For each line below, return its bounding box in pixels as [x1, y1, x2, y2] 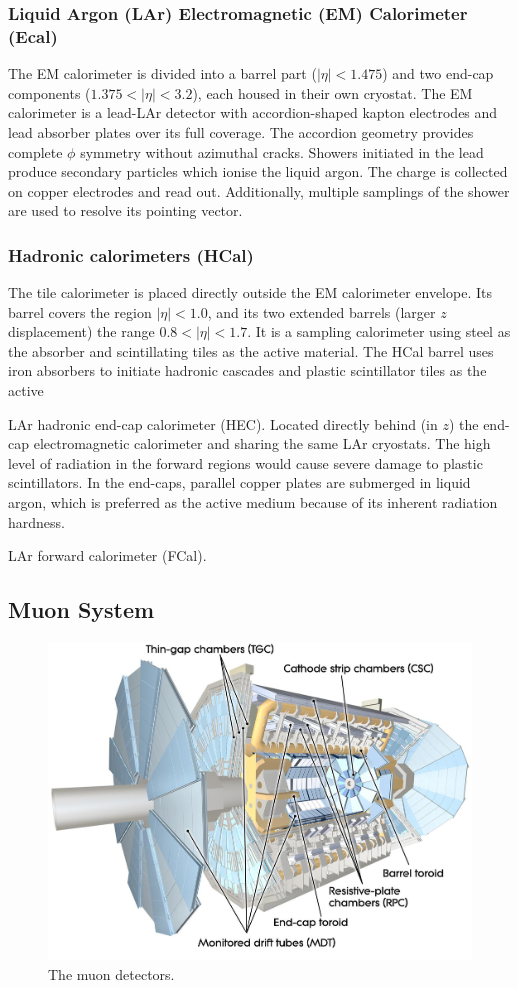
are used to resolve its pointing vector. [8, 200, 243, 221]
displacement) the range [8, 321, 155, 342]
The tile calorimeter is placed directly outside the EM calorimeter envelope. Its [8, 282, 492, 303]
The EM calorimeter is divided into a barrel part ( [8, 63, 317, 84]
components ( [8, 82, 91, 103]
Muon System [8, 594, 155, 625]
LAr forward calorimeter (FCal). [8, 545, 207, 566]
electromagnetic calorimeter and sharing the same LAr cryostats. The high [33, 433, 491, 454]
